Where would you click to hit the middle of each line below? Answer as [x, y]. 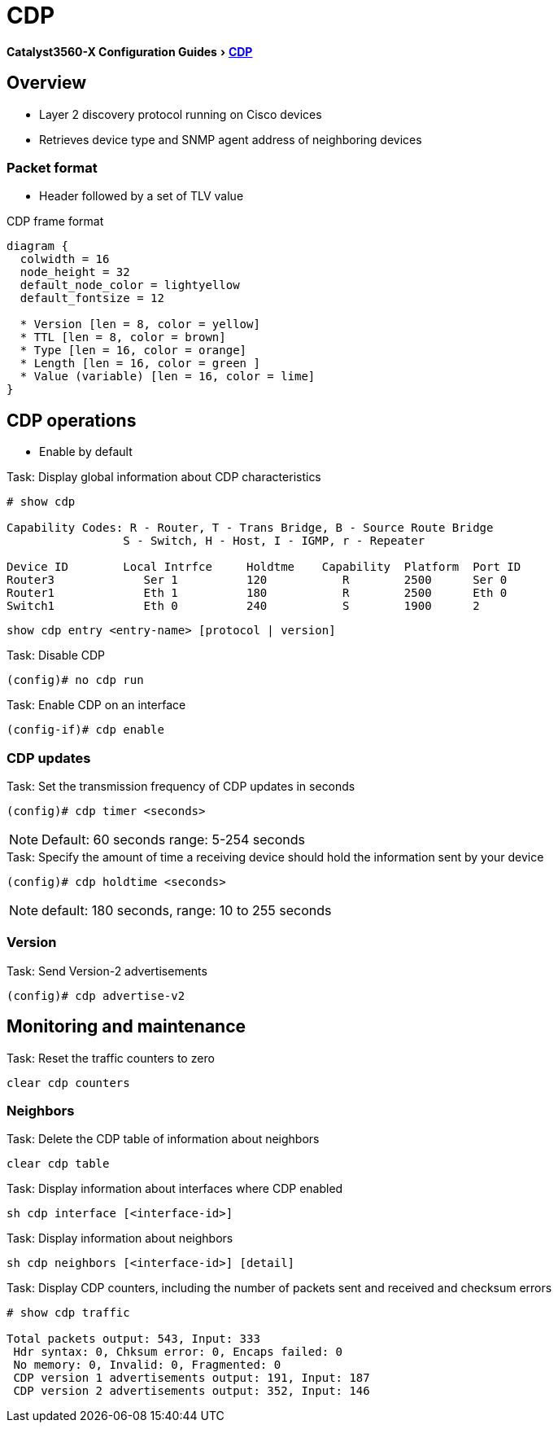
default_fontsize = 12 [92, 298]
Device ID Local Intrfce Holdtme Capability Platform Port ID [264, 567]
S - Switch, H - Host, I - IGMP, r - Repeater [274, 541]
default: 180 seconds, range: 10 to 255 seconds [187, 910]
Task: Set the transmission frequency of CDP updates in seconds [181, 786]
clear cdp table [58, 1164]
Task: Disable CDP [56, 655]
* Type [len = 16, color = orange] [133, 351]
